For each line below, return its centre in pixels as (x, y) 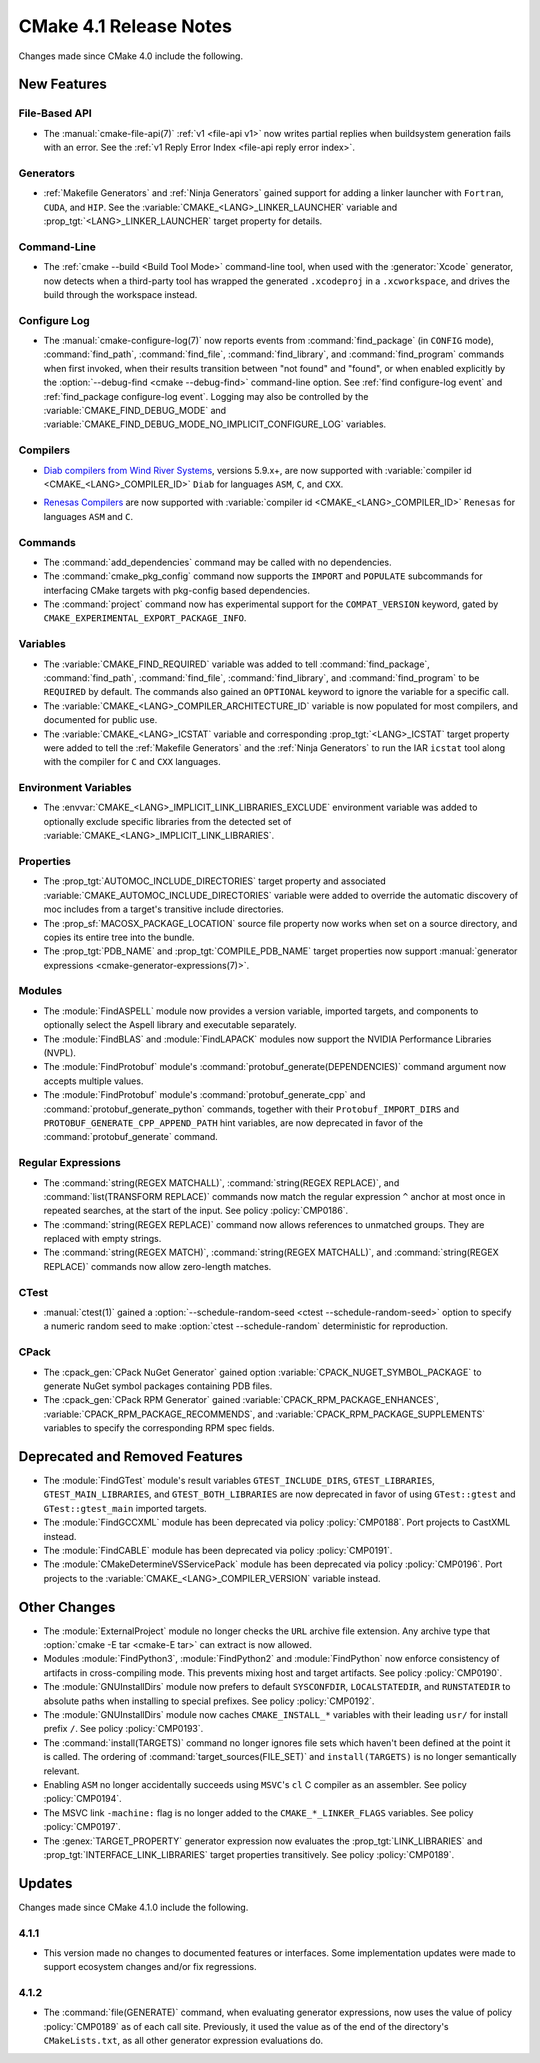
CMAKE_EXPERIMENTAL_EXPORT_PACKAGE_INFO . (145, 618)
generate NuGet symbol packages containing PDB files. (158, 1386)
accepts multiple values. (93, 1081)
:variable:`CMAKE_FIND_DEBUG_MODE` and (135, 411)
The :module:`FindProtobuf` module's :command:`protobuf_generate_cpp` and (204, 1095)
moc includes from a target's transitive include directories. (163, 909)
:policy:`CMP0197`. (82, 1827)
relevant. (61, 1771)
